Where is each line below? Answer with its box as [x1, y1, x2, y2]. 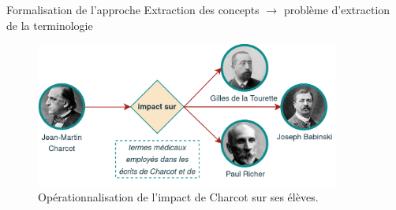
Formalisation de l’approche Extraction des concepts [6, 2, 260, 17]
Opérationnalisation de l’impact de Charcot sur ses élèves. [38, 189, 319, 205]
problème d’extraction [283, 2, 390, 17]
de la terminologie [6, 17, 93, 33]
